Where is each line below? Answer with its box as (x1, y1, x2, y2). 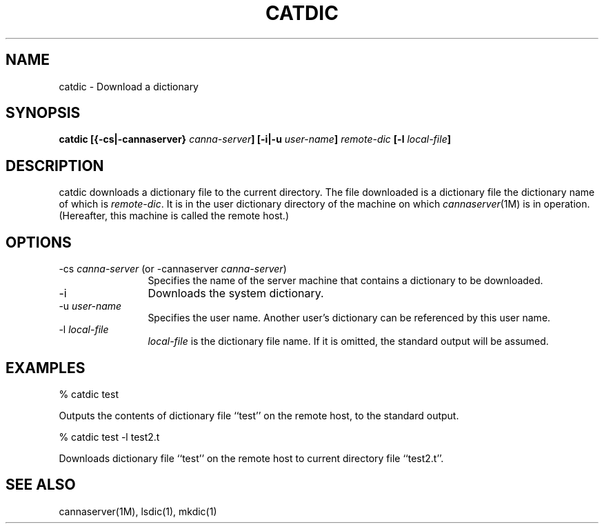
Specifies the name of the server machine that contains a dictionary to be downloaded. (148, 275, 543, 287)
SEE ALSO (6, 476, 76, 494)
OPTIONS (6, 233, 72, 251)
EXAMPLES (6, 359, 85, 377)
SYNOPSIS (6, 104, 81, 122)
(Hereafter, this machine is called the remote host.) (59, 210, 289, 222)
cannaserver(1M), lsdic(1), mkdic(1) (59, 505, 217, 517)
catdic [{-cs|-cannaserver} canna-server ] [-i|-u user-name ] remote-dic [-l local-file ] (59, 133, 451, 146)
